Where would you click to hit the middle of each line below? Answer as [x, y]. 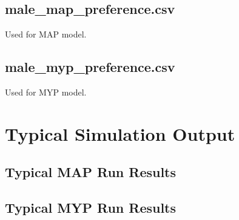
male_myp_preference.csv [90, 67]
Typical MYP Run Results [91, 208]
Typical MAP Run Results [91, 172]
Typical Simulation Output [120, 133]
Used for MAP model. [46, 34]
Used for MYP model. [46, 92]
